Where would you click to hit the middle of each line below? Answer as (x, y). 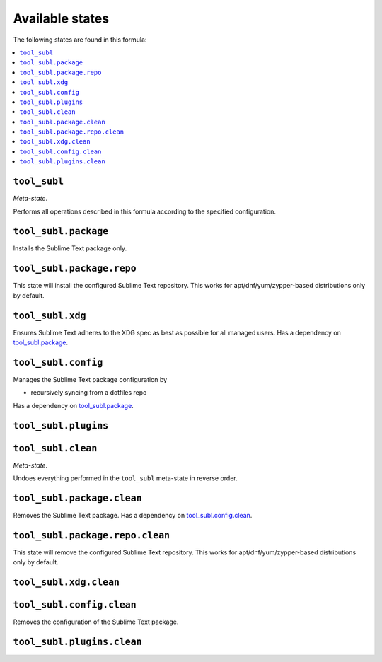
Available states (61, 18)
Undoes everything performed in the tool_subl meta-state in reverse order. (126, 478)
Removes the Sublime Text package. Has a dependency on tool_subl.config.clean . (133, 515)
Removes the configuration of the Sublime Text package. (96, 622)
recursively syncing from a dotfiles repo (89, 393)
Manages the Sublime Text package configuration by (90, 379)
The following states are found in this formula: (80, 40)
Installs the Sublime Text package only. (70, 248)
